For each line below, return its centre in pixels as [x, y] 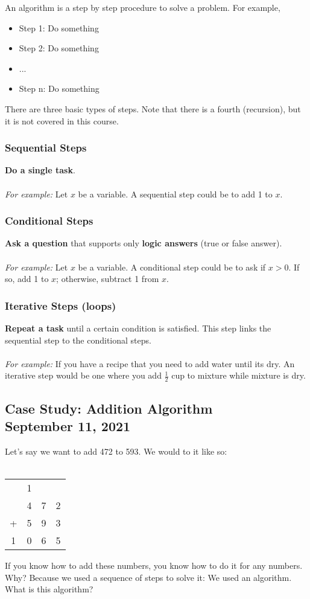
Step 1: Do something [59, 27]
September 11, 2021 [68, 425]
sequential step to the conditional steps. [78, 340]
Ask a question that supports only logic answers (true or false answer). [144, 243]
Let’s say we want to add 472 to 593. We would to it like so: [116, 451]
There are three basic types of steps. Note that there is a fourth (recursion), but [153, 108]
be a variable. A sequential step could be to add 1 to [175, 194]
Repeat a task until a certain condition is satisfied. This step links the [138, 328]
